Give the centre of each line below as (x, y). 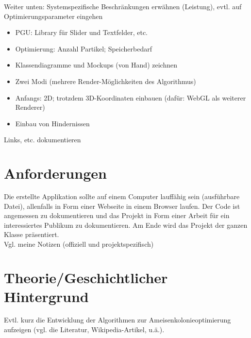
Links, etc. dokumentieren (42, 140)
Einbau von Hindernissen (52, 123)
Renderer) (30, 107)
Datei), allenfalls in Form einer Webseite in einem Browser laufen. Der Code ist (122, 206)
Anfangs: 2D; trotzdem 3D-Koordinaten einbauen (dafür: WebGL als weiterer (131, 97)
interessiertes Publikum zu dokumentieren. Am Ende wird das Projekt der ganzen (126, 225)
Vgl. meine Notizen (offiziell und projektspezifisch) (79, 244)
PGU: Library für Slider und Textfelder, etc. (81, 32)
